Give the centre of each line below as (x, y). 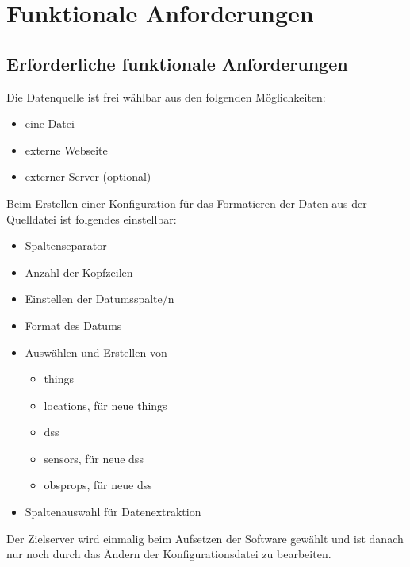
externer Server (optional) (88, 176)
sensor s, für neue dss (94, 458)
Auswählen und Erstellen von (96, 352)
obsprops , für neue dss (98, 485)
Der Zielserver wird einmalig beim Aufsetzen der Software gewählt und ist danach (205, 538)
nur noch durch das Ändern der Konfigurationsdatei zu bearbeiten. (169, 554)
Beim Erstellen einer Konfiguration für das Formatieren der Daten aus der (187, 203)
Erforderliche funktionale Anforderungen (177, 63)
